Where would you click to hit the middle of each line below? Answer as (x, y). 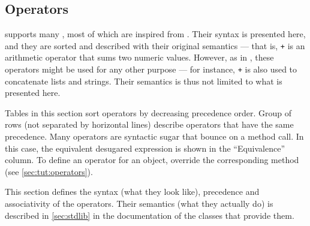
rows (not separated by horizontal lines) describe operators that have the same (149, 124)
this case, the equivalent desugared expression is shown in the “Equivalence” (145, 148)
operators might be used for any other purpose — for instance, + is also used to (151, 69)
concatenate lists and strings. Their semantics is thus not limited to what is (144, 81)
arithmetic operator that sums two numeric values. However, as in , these (139, 57)
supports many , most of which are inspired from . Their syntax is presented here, (155, 34)
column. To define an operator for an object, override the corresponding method (152, 160)
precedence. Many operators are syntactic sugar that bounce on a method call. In (154, 136)
